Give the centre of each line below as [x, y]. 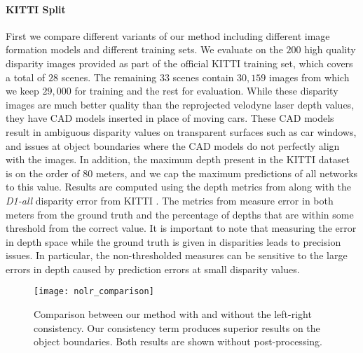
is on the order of [43, 173]
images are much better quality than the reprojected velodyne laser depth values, [180, 104]
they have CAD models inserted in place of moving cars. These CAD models [170, 118]
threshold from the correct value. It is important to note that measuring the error [181, 228]
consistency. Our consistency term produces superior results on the [177, 327]
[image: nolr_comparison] [94, 292]
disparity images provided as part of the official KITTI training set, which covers [179, 63]
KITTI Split [36, 9]
